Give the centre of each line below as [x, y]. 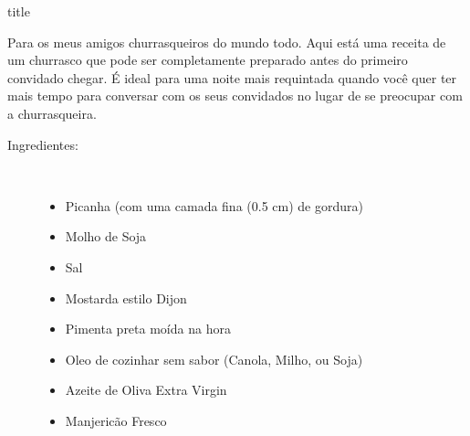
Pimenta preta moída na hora [148, 329]
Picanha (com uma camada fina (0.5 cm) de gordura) [214, 205]
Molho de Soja [106, 236]
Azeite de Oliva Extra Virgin [146, 390]
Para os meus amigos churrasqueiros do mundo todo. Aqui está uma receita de [227, 42]
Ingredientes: [43, 144]
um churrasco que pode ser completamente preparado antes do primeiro [208, 60]
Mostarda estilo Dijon [126, 298]
